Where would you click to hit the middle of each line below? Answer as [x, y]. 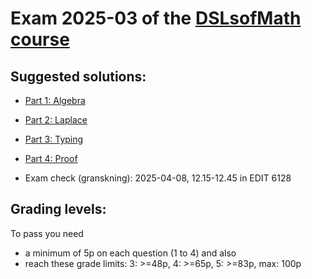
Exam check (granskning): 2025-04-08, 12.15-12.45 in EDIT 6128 [158, 178]
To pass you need [47, 233]
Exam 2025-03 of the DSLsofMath [156, 18]
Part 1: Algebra [55, 100]
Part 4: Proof [51, 158]
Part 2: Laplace [56, 120]
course [40, 39]
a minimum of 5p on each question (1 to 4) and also [130, 253]
